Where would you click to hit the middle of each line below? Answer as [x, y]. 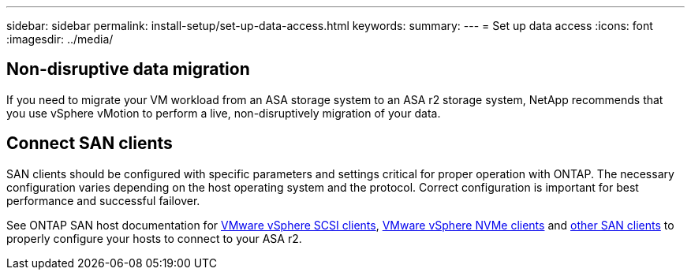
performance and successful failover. [103, 200]
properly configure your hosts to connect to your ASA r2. [154, 238]
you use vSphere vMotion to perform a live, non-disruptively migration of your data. [224, 113]
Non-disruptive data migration [128, 69]
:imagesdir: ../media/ [60, 39]
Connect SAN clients [90, 144]
